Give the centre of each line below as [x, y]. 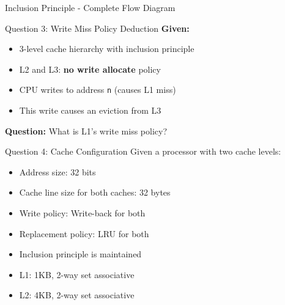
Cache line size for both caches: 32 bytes [95, 192]
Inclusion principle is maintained [80, 254]
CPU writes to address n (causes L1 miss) [98, 90]
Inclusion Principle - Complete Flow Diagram [90, 7]
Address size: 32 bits [57, 171]
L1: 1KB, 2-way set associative [77, 274]
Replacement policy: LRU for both [84, 233]
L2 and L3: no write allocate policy [90, 69]
